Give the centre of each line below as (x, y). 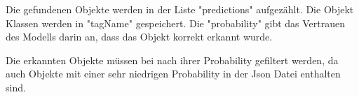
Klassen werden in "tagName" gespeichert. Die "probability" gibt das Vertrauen (176, 23)
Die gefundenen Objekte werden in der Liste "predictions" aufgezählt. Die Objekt (180, 9)
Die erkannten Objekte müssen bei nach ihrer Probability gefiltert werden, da (172, 60)
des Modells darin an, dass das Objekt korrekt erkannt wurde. (139, 37)
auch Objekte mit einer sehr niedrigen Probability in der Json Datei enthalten (173, 74)
